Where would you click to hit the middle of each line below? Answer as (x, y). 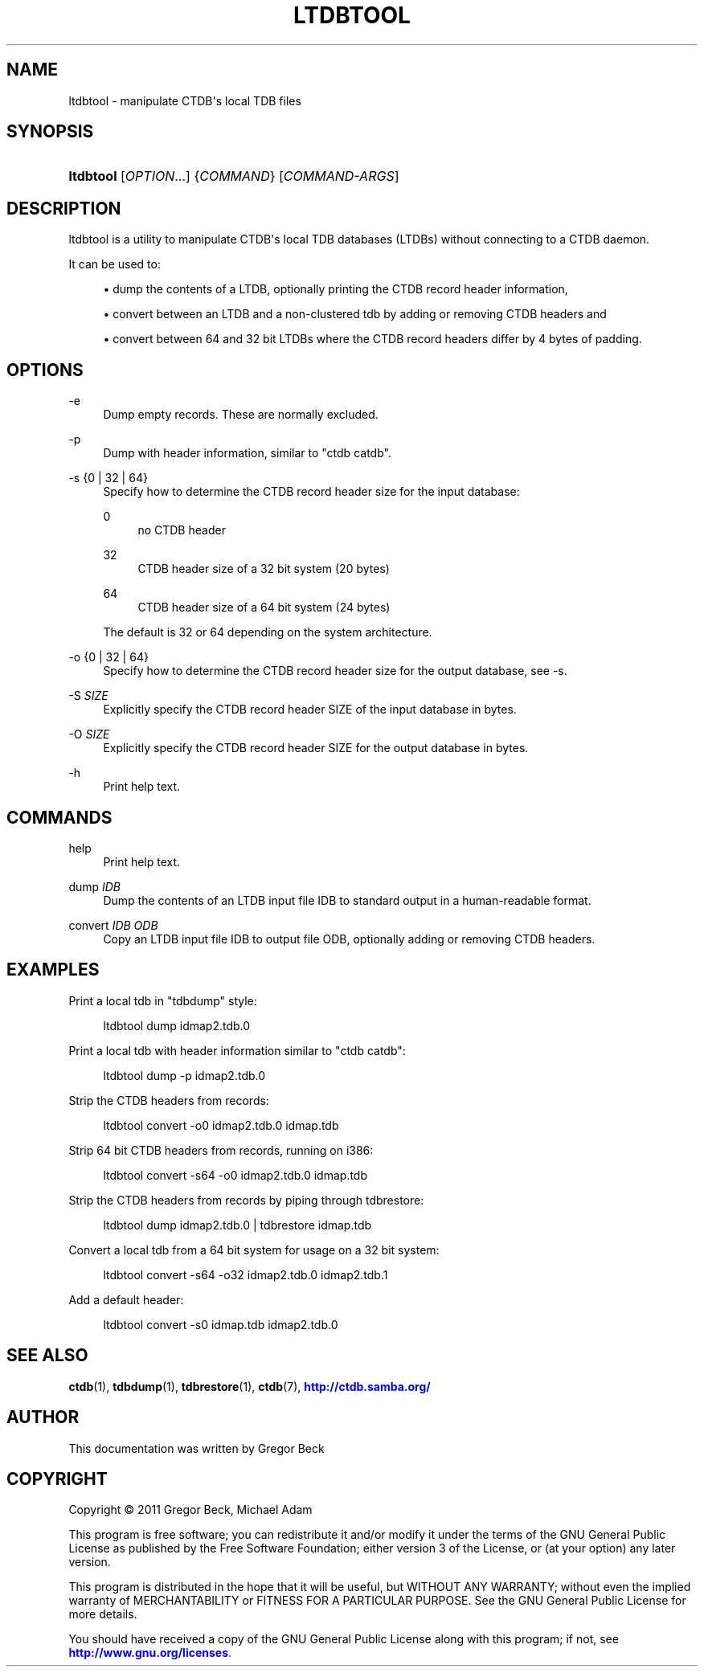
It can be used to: (115, 264)
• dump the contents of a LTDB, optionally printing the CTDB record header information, (336, 289)
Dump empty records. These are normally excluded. (241, 415)
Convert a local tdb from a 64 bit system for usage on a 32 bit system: (254, 1250)
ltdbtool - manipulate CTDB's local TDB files (185, 100)
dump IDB (95, 886)
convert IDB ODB (113, 925)
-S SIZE (88, 696)
